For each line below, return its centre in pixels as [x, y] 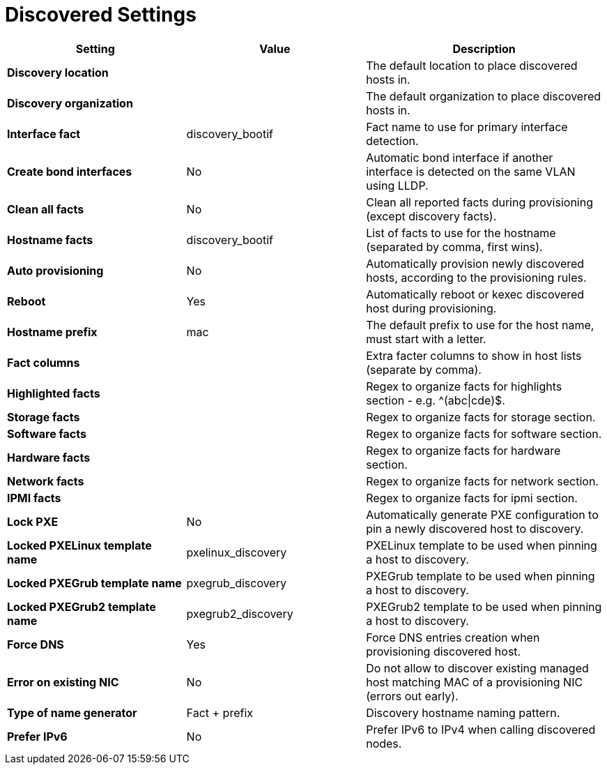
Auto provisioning [55, 270]
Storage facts [44, 417]
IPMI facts [34, 498]
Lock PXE [33, 521]
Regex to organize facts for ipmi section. [472, 498]
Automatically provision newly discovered [475, 263]
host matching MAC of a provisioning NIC [475, 682]
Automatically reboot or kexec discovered [475, 294]
